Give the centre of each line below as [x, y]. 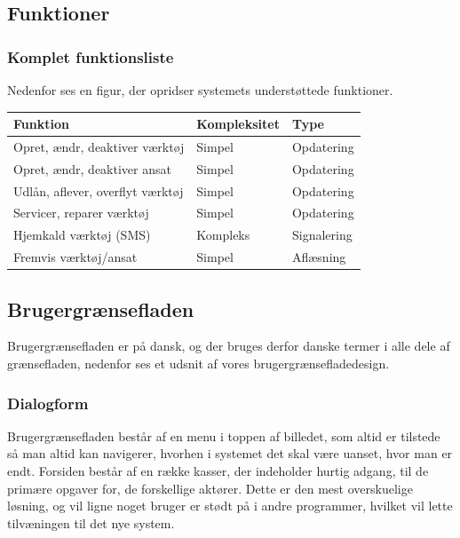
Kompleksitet [238, 124]
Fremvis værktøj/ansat [75, 257]
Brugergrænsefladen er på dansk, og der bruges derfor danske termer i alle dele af [229, 346]
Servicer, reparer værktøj [81, 213]
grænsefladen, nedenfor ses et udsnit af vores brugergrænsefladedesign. [198, 364]
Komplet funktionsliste [91, 56]
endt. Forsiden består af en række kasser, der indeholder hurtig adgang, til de [218, 471]
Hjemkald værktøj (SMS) [82, 235]
